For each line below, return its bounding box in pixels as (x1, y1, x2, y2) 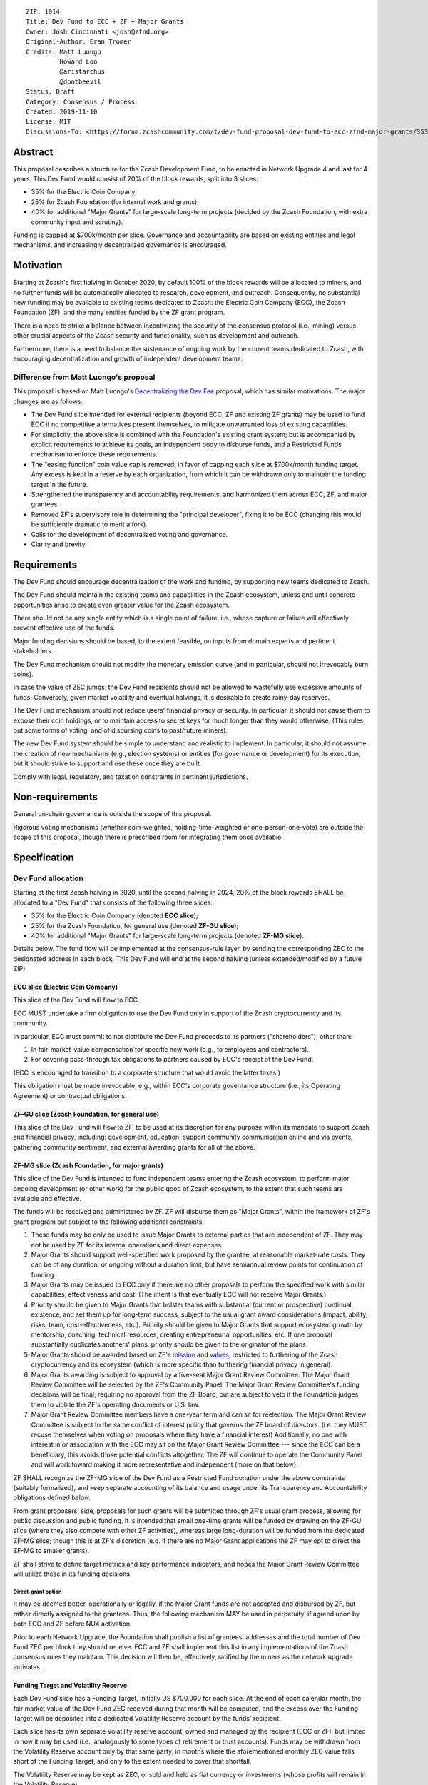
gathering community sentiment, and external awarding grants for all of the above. (13, 1142, 256, 1151)
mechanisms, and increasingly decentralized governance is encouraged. (13, 241, 228, 249)
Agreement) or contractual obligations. (13, 1091, 128, 1100)
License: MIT (26, 118, 71, 126)
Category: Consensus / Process (26, 97, 136, 106)
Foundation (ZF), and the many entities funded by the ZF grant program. (13, 308, 225, 317)
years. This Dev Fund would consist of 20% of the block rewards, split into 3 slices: (13, 174, 258, 183)
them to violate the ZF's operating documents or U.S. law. (31, 1400, 200, 1409)
